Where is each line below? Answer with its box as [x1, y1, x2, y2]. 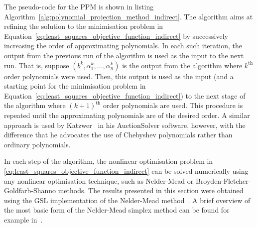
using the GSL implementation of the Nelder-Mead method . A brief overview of [4, 195, 251, 205]
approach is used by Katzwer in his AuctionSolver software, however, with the [4, 119, 246, 130]
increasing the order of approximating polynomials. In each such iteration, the [4, 40, 243, 51]
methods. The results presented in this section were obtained [58, 185, 244, 196]
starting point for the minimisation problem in [4, 81, 146, 91]
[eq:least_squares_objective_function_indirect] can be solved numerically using [4, 165, 249, 176]
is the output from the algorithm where [122, 60, 243, 70]
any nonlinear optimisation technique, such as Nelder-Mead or [4, 175, 194, 186]
